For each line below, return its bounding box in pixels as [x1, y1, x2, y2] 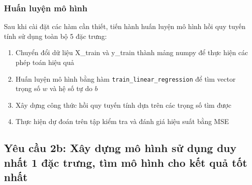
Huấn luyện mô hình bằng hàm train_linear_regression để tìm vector [15, 73, 236, 84]
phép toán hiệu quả [15, 57, 74, 67]
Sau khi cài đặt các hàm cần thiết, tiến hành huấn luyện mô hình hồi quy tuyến [4, 21, 246, 31]
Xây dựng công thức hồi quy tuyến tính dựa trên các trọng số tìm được [15, 99, 231, 110]
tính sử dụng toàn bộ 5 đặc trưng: [4, 31, 107, 41]
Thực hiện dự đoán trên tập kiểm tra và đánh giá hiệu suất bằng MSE [15, 116, 229, 126]
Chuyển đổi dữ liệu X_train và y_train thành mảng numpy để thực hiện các [15, 47, 248, 58]
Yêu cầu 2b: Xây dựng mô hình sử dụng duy [4, 140, 237, 155]
